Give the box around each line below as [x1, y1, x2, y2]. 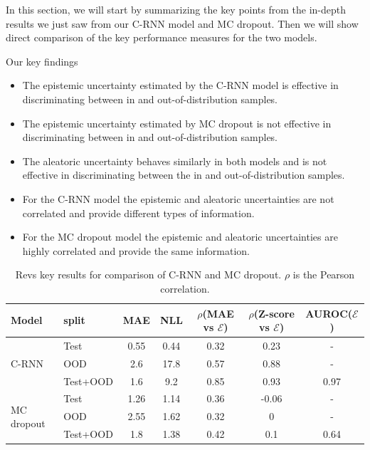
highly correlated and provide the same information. [22, 243, 250, 258]
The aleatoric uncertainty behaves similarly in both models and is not [22, 153, 327, 168]
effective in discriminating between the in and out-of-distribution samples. [22, 167, 345, 182]
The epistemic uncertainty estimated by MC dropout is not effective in [22, 115, 332, 130]
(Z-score [253, 305, 295, 320]
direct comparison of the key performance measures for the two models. [6, 30, 317, 45]
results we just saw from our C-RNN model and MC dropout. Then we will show [6, 16, 359, 31]
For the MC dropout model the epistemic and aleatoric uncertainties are [22, 229, 338, 244]
